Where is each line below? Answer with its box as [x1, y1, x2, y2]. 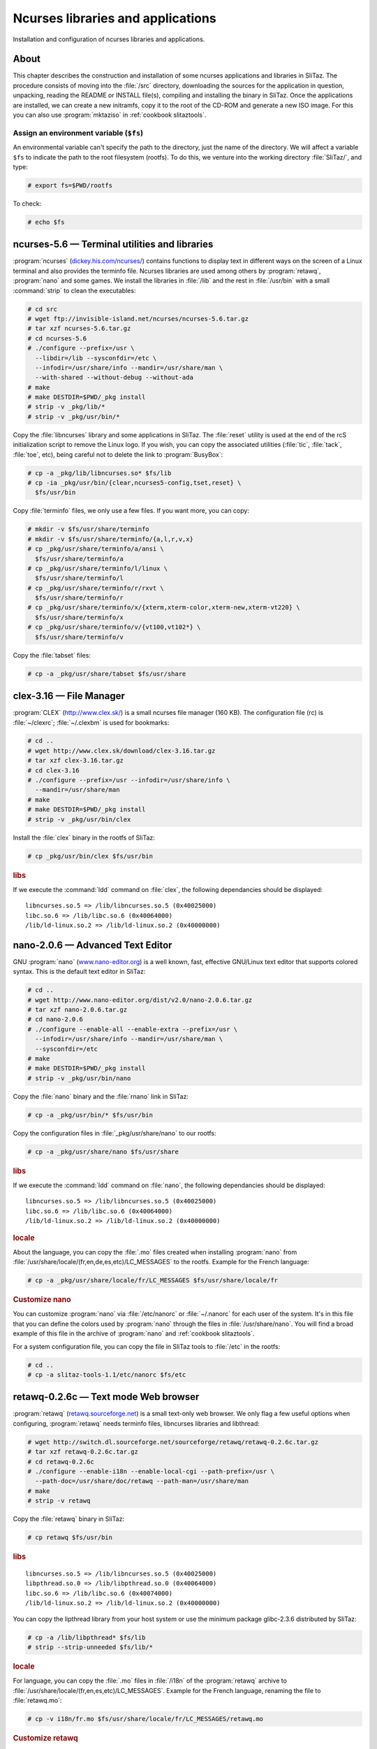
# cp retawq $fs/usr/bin [27, 1534, 113, 1542]
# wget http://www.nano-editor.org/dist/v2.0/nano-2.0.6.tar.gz [27, 996, 253, 1004]
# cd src [27, 305, 58, 313]
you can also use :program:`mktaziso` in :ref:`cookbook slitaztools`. [13, 111, 207, 119]
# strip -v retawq [27, 1497, 91, 1505]
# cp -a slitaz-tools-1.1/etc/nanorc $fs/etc [27, 1371, 186, 1378]
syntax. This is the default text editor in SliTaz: [13, 968, 146, 976]
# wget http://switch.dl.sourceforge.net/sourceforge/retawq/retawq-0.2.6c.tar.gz [27, 1438, 319, 1446]
